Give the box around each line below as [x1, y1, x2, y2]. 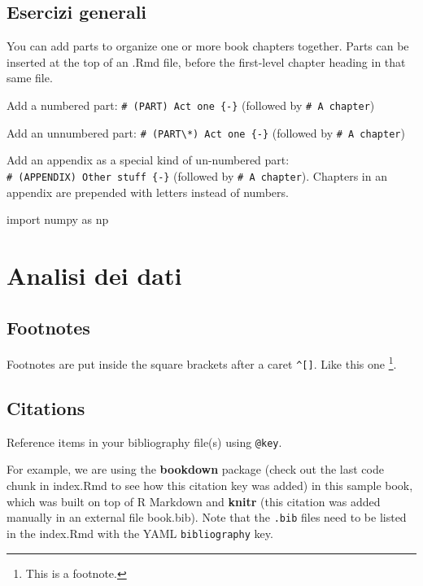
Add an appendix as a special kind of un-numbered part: [7, 151, 290, 168]
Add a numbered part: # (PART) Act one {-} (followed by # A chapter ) [7, 96, 375, 113]
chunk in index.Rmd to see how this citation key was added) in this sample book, [7, 477, 413, 494]
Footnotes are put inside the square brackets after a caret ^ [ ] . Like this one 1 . [7, 353, 397, 372]
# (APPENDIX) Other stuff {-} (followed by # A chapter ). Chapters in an [7, 167, 387, 184]
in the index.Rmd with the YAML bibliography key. [7, 524, 273, 541]
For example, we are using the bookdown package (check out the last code [7, 461, 384, 478]
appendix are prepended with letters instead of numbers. [7, 183, 289, 200]
